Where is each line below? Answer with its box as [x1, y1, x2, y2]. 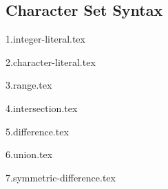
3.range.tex [6, 78, 52, 92]
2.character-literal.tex [6, 54, 96, 69]
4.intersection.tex [6, 100, 78, 115]
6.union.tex [6, 147, 53, 162]
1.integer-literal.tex [6, 32, 85, 46]
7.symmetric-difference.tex [6, 170, 116, 184]
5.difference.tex [6, 124, 69, 138]
